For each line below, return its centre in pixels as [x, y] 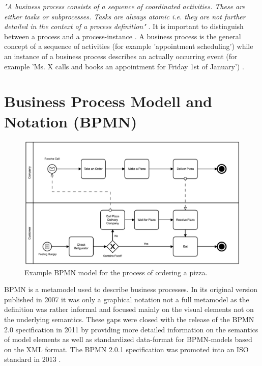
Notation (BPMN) [71, 121]
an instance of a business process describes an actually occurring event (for [121, 56]
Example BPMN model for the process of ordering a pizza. [116, 272]
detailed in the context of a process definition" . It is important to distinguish [124, 26]
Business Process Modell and [108, 101]
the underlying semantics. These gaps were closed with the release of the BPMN [129, 319]
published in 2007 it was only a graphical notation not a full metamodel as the [127, 299]
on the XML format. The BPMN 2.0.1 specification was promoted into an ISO [126, 349]
